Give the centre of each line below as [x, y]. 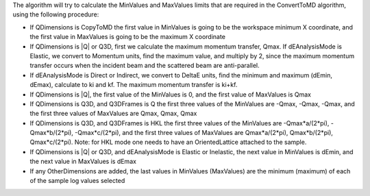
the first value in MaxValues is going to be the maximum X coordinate [128, 37]
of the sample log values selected [77, 181]
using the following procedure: [56, 14]
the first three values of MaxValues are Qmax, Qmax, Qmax [113, 114]
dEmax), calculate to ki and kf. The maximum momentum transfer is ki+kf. [134, 85]
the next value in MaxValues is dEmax [83, 162]
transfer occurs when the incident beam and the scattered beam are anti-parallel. [145, 66]
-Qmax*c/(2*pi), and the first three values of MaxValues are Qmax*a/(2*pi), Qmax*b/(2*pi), [204, 133]
